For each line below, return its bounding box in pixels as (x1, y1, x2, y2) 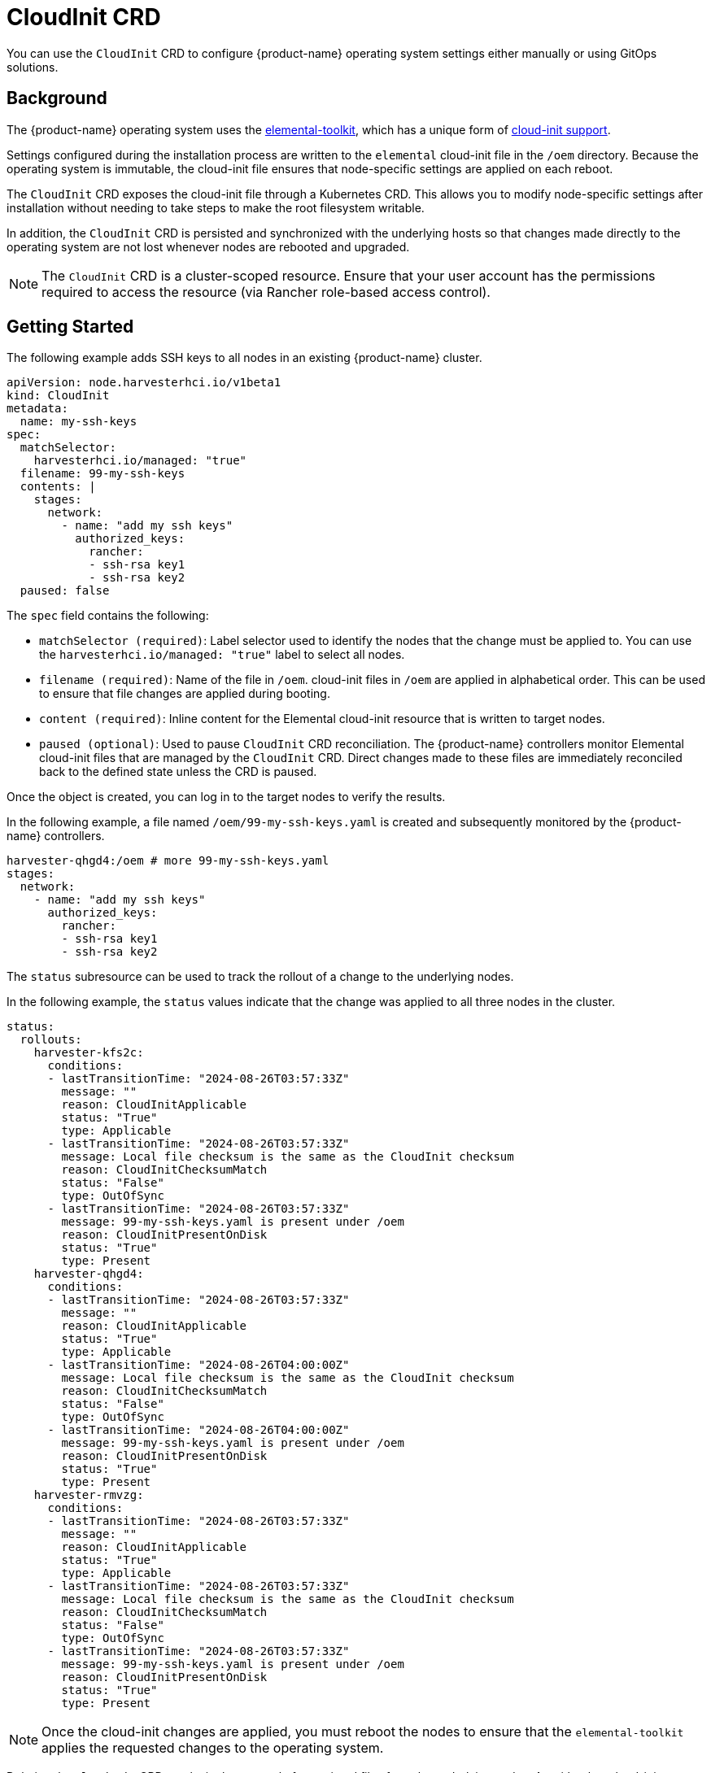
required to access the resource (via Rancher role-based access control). (41, 283, 491, 300)
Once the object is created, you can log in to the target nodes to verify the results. (7, 790, 446, 804)
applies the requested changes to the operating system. (41, 1740, 384, 1757)
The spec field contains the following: (7, 608, 209, 623)
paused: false (20, 584, 110, 598)
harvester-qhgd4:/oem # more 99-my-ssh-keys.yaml (7, 854, 329, 868)
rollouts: (20, 1033, 82, 1047)
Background (7, 88, 107, 109)
